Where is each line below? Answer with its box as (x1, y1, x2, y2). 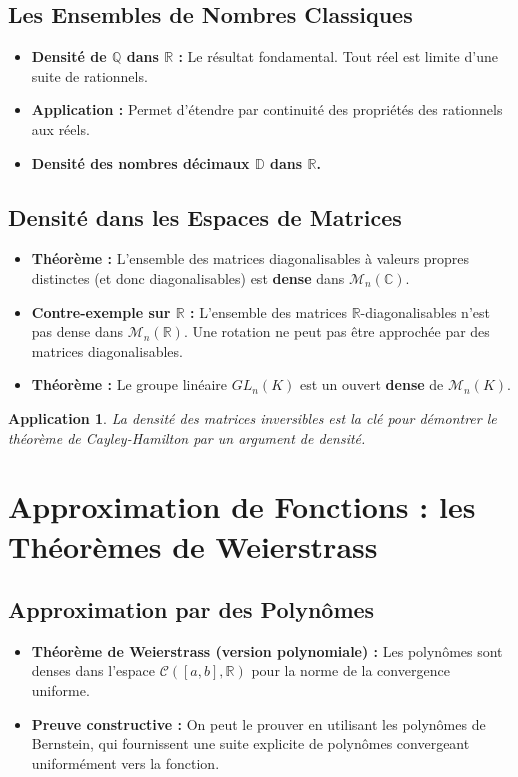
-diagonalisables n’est (360, 301, 490, 322)
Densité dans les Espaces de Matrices (8, 201, 402, 232)
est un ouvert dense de (299, 374, 444, 395)
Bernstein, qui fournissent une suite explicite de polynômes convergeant (31, 733, 470, 754)
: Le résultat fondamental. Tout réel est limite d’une (178, 46, 498, 67)
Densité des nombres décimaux (31, 152, 250, 173)
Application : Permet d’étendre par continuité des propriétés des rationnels (31, 99, 503, 120)
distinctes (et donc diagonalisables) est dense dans (31, 267, 345, 288)
